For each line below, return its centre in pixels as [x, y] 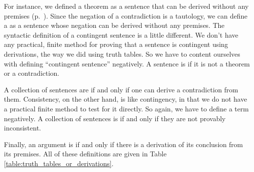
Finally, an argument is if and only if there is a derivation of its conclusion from [124, 144]
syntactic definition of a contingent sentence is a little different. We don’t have [121, 34]
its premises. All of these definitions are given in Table [85, 154]
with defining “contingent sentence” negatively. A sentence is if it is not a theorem [127, 63]
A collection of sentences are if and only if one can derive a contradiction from [121, 89]
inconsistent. [22, 128]
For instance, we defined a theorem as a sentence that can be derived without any [127, 6]
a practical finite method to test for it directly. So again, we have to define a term [127, 108]
